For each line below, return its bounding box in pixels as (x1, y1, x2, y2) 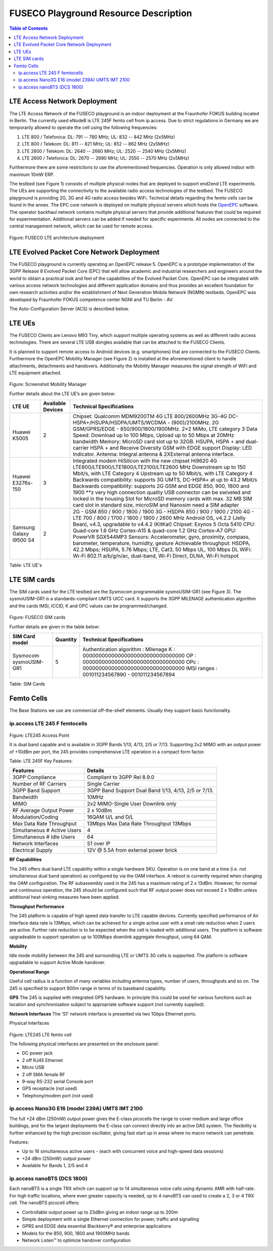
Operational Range (9, 969, 50, 975)
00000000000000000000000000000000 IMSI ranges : (82, 664, 217, 671)
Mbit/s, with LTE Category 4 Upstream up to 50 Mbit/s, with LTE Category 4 (72, 470, 253, 477)
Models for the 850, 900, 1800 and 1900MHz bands (22, 1230, 130, 1236)
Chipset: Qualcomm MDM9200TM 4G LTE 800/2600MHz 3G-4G (72, 413, 227, 420)
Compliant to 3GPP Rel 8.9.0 (86, 774, 155, 781)
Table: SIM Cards (9, 681, 45, 687)
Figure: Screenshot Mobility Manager (9, 381, 87, 388)
